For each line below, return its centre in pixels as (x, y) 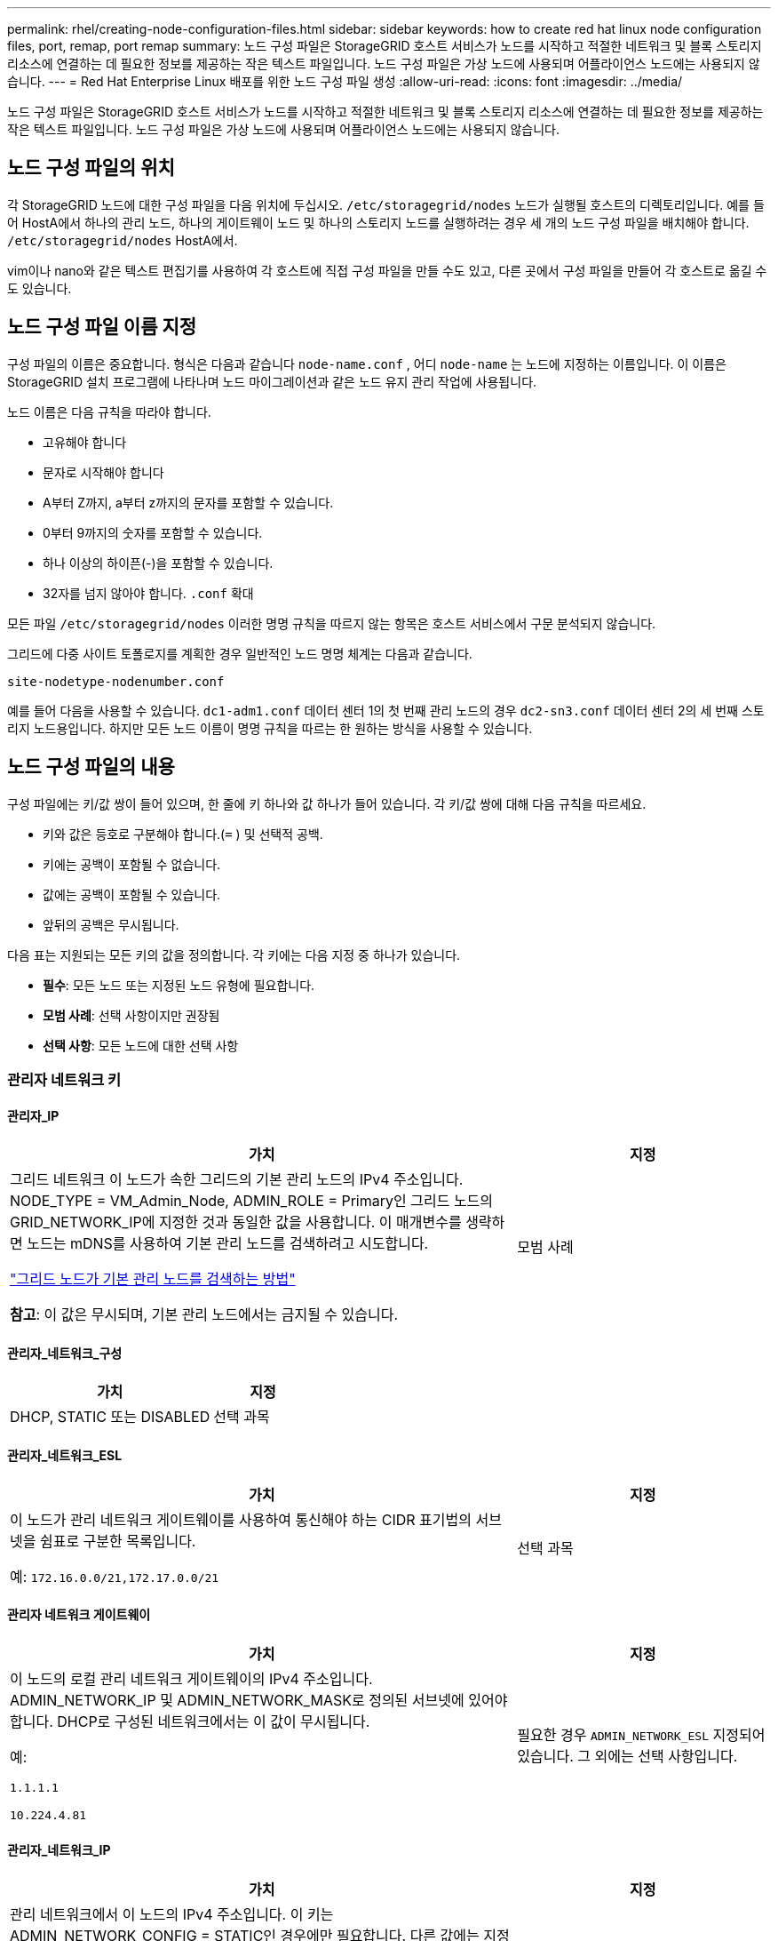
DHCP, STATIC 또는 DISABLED (110, 1417)
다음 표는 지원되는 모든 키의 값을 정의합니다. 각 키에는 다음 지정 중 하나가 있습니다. (234, 955)
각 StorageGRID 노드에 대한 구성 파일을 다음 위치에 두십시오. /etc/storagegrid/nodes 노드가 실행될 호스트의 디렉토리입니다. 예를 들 (386, 204)
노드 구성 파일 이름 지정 (102, 327)
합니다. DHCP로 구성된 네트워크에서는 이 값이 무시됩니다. (190, 1721)
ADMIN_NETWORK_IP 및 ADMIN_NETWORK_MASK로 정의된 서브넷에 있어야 (259, 1700)
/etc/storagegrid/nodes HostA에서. (123, 240)
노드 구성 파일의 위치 (91, 168)
